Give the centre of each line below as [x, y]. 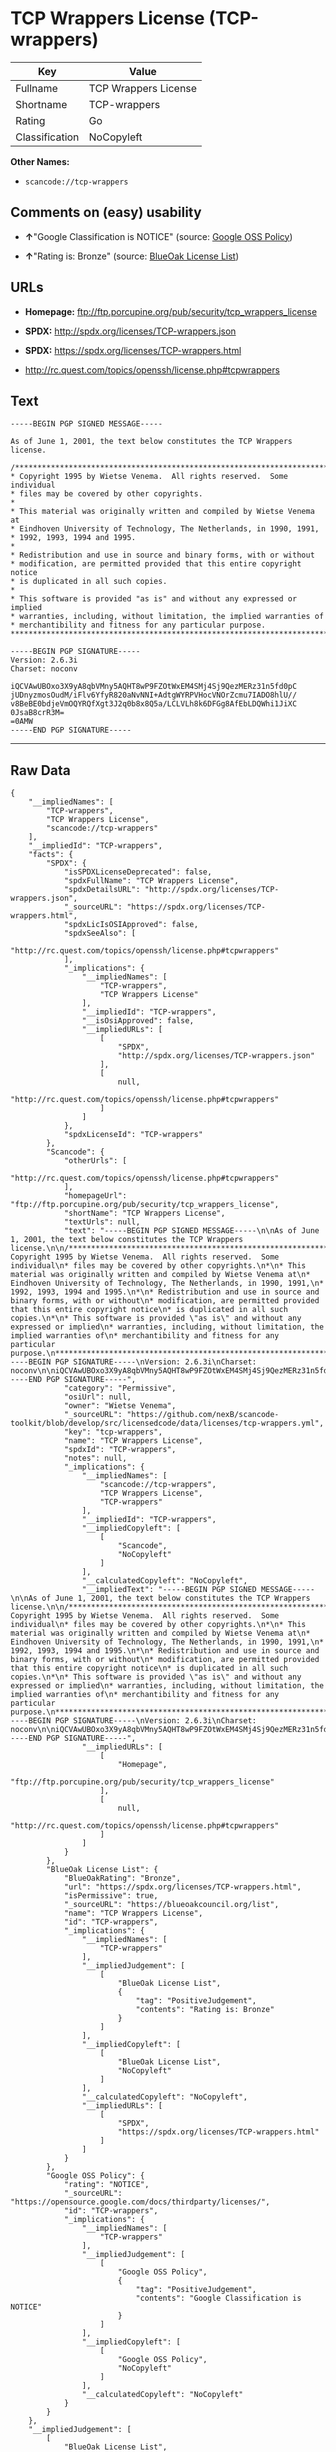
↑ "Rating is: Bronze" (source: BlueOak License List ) [132, 256]
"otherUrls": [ [95, 1161]
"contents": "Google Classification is [218, 2298]
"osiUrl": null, [97, 1397]
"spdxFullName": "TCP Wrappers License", [151, 881]
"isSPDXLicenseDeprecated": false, [138, 872]
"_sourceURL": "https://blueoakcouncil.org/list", [171, 1905]
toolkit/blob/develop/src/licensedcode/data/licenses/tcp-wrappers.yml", [167, 1423]
